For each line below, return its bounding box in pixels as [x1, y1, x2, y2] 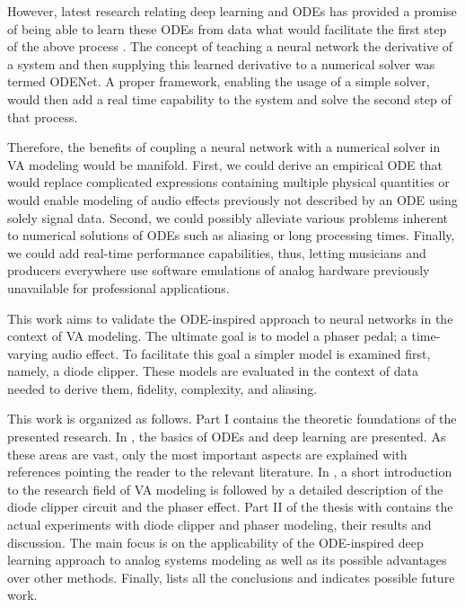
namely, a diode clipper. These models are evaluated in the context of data [7, 362, 418, 380]
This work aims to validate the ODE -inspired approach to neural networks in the [7, 308, 453, 327]
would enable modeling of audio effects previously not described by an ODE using [7, 190, 458, 209]
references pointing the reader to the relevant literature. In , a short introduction [7, 462, 452, 481]
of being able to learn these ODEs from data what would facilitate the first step [7, 19, 447, 38]
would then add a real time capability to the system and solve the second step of [7, 89, 452, 108]
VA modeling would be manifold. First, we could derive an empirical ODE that [7, 155, 443, 174]
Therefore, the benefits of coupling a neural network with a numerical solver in [7, 138, 441, 156]
